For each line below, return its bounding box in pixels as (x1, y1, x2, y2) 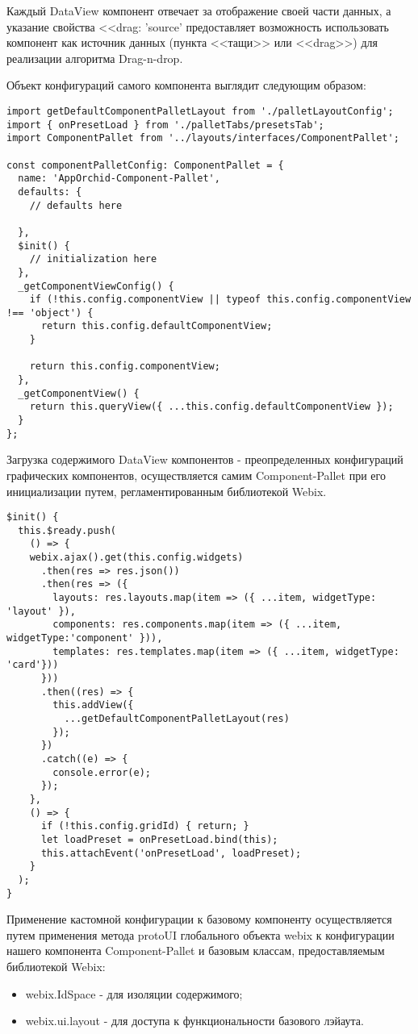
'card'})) (6, 659, 59, 671)
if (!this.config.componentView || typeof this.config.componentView (29, 294, 412, 306)
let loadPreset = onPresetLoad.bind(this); (40, 833, 278, 845)
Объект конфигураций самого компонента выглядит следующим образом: (6, 77, 366, 94)
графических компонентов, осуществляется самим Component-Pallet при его (6, 466, 386, 483)
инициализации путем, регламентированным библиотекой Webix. (6, 482, 327, 499)
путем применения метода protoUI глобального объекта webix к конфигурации (6, 926, 395, 943)
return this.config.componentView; (29, 361, 220, 373)
